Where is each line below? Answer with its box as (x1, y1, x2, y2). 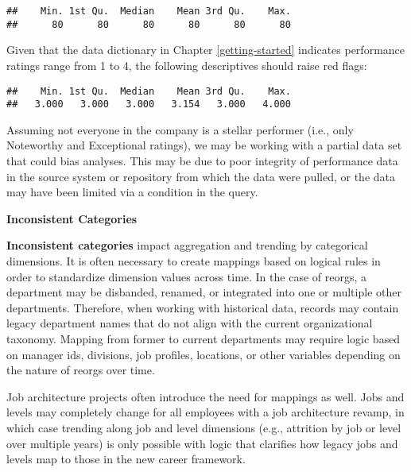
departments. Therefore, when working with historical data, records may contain (6, 299, 399, 315)
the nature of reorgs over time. (6, 362, 155, 378)
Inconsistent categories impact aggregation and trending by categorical (6, 237, 368, 253)
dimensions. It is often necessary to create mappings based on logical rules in (6, 252, 381, 269)
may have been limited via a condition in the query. (6, 184, 258, 200)
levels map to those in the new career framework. (6, 451, 246, 467)
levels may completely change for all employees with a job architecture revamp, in (6, 404, 405, 420)
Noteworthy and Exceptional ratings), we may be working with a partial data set (6, 137, 402, 153)
